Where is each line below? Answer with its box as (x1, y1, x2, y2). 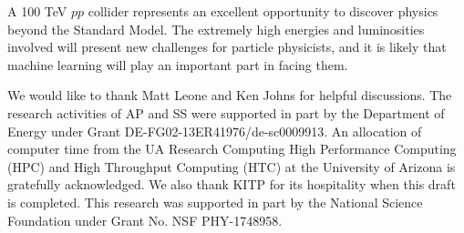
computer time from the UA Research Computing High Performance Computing (7, 139, 457, 158)
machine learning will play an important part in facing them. (7, 55, 348, 74)
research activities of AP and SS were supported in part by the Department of (7, 103, 445, 122)
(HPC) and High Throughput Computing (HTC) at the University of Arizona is (7, 157, 456, 176)
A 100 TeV (7, 2, 67, 20)
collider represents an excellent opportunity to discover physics (88, 2, 438, 20)
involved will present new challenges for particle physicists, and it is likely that (7, 37, 447, 56)
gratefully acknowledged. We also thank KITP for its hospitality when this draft (7, 175, 456, 194)
